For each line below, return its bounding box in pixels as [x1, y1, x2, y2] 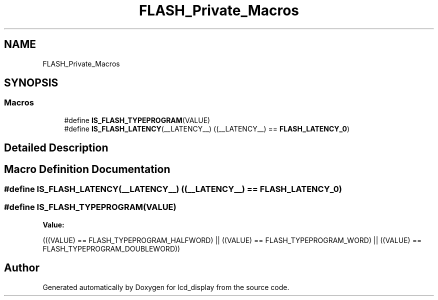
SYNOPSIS [4, 76, 58, 89]
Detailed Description [4, 141, 108, 154]
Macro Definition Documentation [4, 162, 170, 175]
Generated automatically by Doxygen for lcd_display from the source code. [42, 282, 289, 291]
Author [4, 261, 39, 274]
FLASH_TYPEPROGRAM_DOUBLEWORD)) [42, 244, 180, 253]
